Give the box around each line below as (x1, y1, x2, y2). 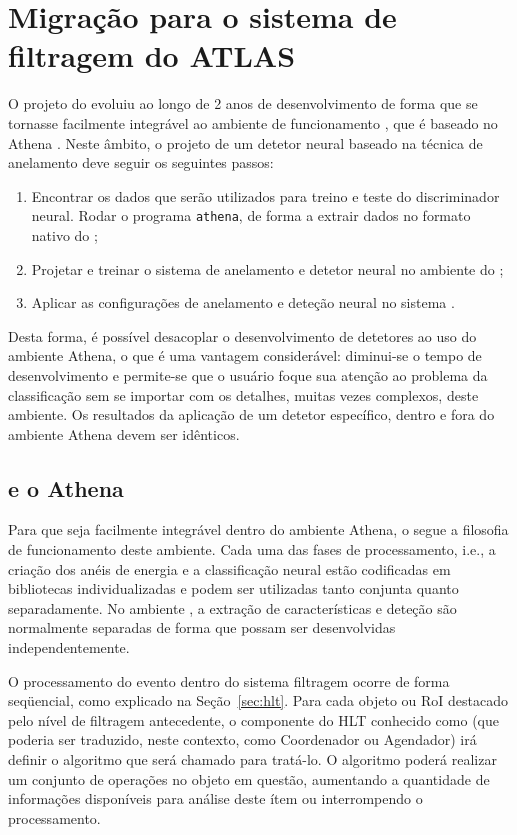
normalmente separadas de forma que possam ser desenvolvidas (8, 617, 396, 638)
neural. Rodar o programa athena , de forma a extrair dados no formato (31, 205, 471, 226)
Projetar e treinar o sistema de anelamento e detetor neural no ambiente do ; (31, 258, 504, 279)
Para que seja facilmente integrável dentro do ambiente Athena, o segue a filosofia (8, 519, 509, 540)
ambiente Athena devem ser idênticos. (8, 423, 240, 444)
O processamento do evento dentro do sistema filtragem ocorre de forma (8, 670, 450, 691)
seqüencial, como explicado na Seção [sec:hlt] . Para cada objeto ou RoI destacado (8, 690, 508, 711)
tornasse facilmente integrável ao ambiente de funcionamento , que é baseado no (8, 112, 498, 133)
